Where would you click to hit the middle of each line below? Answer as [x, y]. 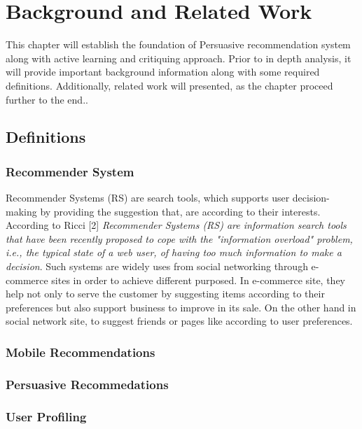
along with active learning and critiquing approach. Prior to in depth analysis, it [179, 58]
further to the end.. [47, 99]
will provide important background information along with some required [163, 72]
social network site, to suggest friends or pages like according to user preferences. [179, 321]
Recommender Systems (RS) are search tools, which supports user [148, 198]
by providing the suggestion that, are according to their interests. [180, 211]
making [21, 211]
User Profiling [46, 416]
